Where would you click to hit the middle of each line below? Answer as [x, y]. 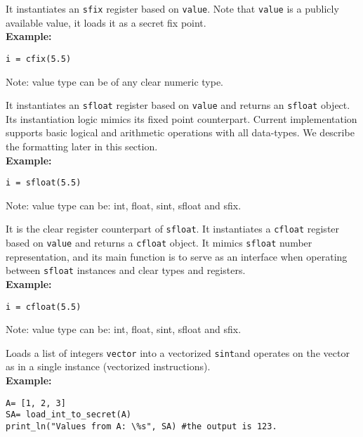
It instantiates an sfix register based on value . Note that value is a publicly [172, 8]
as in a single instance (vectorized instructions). [108, 366]
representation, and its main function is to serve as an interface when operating [177, 256]
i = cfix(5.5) [39, 59]
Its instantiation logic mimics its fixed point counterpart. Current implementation [181, 118]
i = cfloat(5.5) [44, 307]
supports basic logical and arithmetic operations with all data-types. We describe [180, 132]
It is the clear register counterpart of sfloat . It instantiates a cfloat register [173, 229]
